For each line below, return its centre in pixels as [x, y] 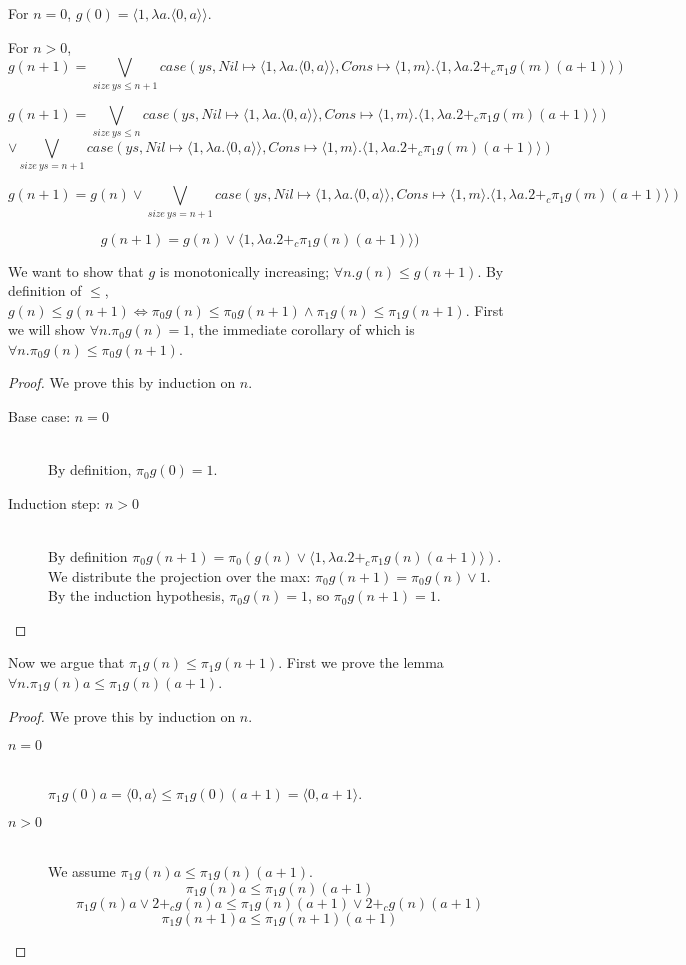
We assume [82, 870]
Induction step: [54, 502]
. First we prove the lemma [361, 662]
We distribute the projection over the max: [179, 575]
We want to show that [76, 270]
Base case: [39, 416]
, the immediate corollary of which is [302, 329]
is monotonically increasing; [244, 270]
